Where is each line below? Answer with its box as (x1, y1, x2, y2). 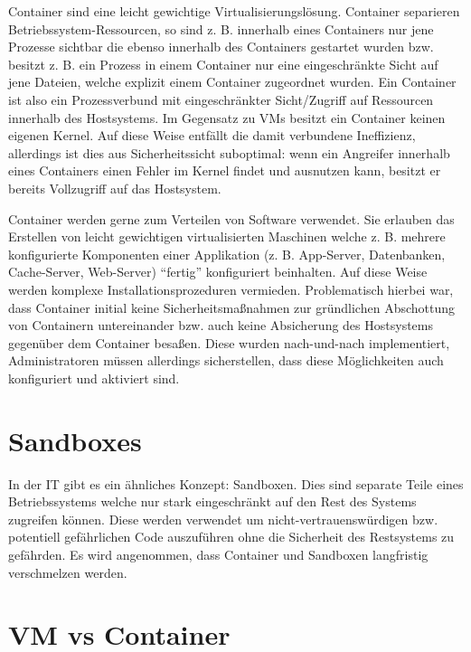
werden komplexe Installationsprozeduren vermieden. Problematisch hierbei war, (8, 279, 454, 298)
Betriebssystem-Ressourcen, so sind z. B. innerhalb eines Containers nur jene (8, 19, 434, 38)
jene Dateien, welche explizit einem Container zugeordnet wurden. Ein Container (8, 72, 457, 91)
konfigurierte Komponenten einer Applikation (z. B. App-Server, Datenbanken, (8, 244, 446, 263)
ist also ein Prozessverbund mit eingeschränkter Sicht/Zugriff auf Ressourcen (8, 90, 434, 109)
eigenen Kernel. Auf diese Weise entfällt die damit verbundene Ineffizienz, (8, 126, 416, 145)
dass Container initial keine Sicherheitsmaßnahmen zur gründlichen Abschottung (8, 298, 456, 317)
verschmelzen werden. (8, 562, 127, 581)
